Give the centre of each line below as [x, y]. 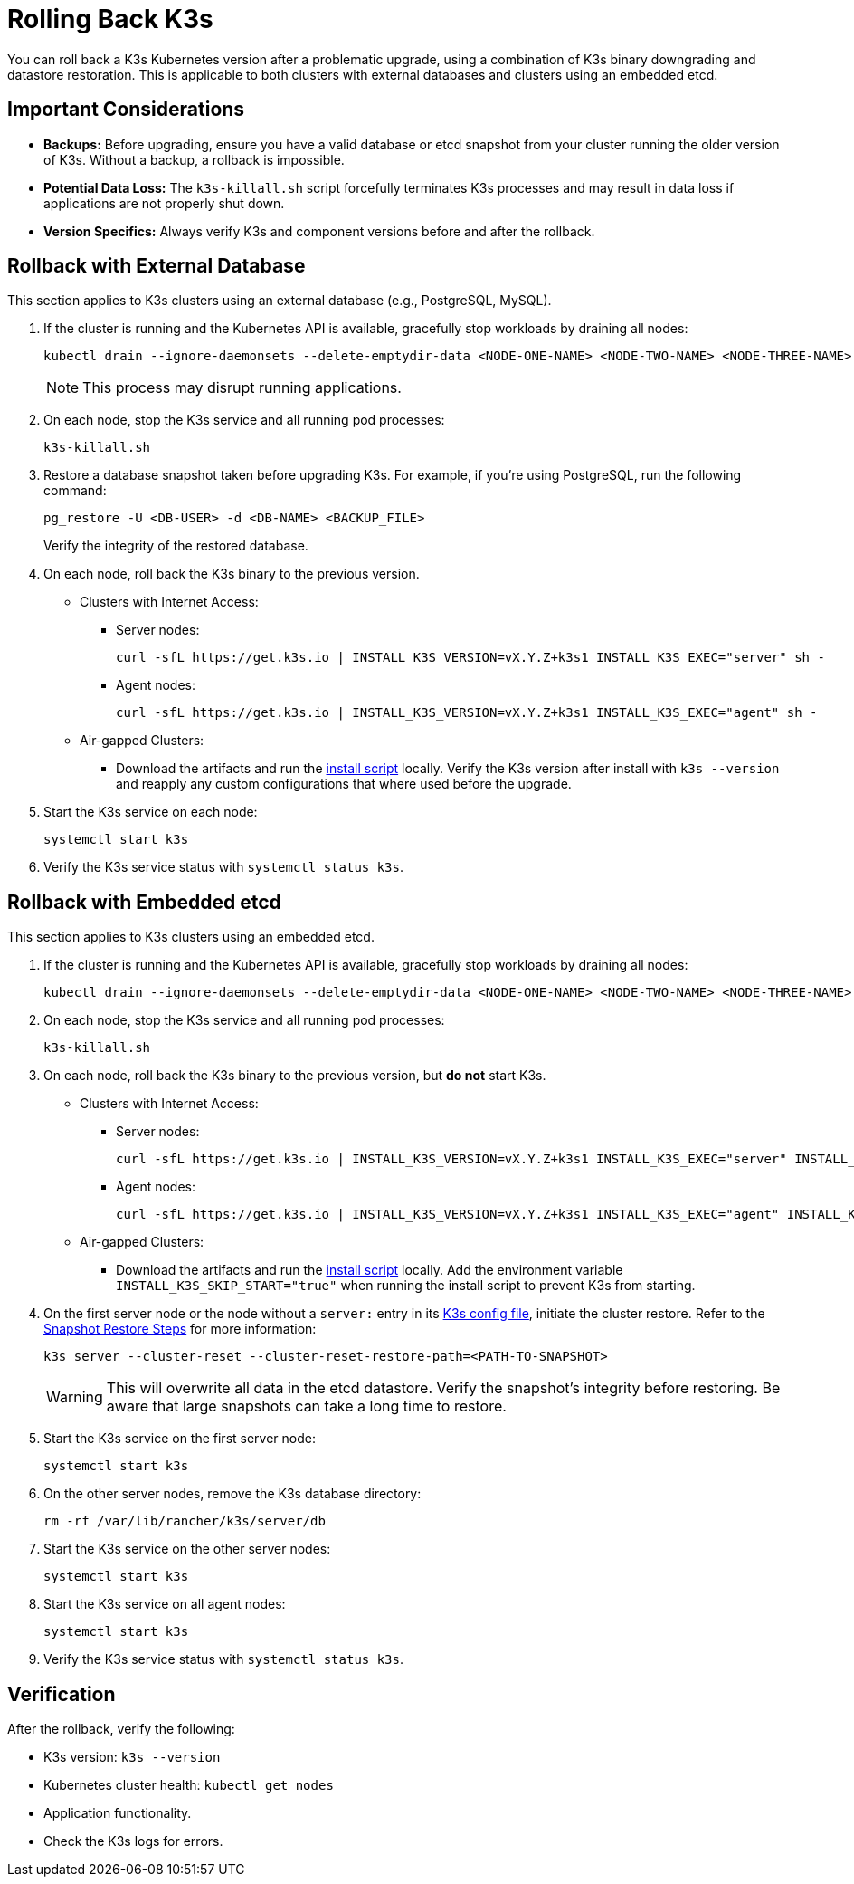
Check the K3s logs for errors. [133, 1841]
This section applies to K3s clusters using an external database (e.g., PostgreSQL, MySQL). [280, 301]
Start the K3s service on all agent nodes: [165, 1604]
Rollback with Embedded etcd [144, 902]
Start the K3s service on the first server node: [180, 1439]
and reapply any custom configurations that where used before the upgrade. [344, 784]
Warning [75, 1397]
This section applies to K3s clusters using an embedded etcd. [191, 937]
